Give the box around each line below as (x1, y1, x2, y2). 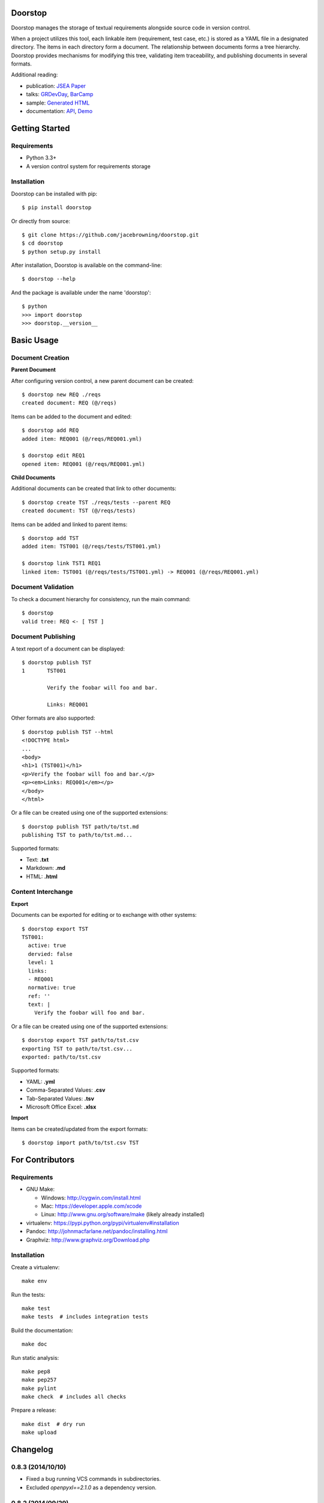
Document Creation (11, 354, 70, 362)
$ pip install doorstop (22, 204, 92, 211)
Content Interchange (11, 887, 73, 896)
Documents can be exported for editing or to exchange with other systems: (11, 911, 197, 919)
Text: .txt (26, 856, 49, 863)
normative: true (28, 984, 76, 991)
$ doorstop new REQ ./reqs (22, 391, 101, 398)
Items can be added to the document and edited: (11, 412, 132, 420)
